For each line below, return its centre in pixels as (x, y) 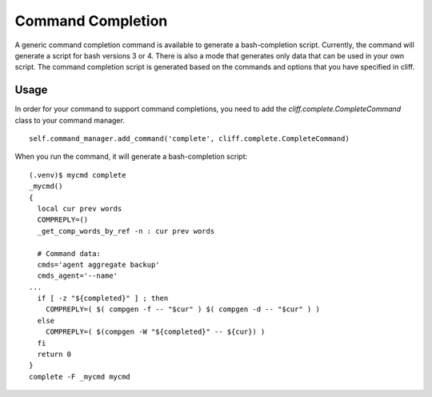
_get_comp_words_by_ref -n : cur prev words (126, 231)
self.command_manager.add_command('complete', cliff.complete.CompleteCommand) (189, 139)
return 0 (54, 355)
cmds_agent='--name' (78, 276)
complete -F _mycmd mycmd (80, 377)
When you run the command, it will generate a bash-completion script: (131, 157)
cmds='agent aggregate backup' (98, 265)
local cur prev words (80, 209)
